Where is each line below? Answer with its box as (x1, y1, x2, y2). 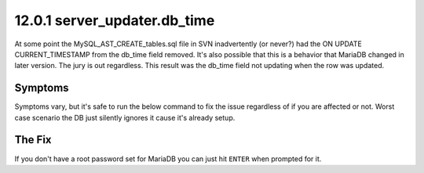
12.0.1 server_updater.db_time (14, 12, 215, 29)
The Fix (14, 133, 52, 146)
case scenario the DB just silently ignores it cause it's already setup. (14, 113, 236, 122)
